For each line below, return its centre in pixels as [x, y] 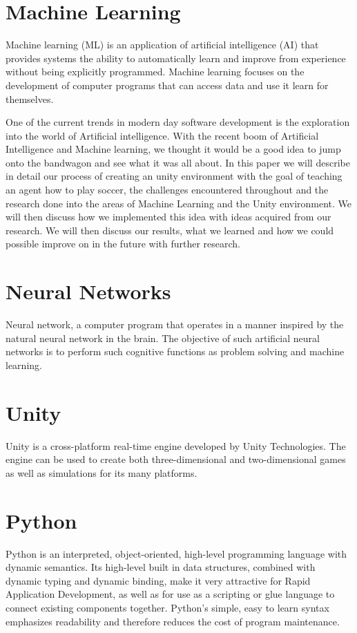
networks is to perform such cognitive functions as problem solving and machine [175, 351]
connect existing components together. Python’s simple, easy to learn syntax [167, 607]
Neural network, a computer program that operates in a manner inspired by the [175, 324]
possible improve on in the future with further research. [123, 244]
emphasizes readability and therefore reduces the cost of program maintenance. [173, 621]
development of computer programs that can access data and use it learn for [167, 85]
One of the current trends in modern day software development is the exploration [178, 122]
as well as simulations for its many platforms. [102, 472]
